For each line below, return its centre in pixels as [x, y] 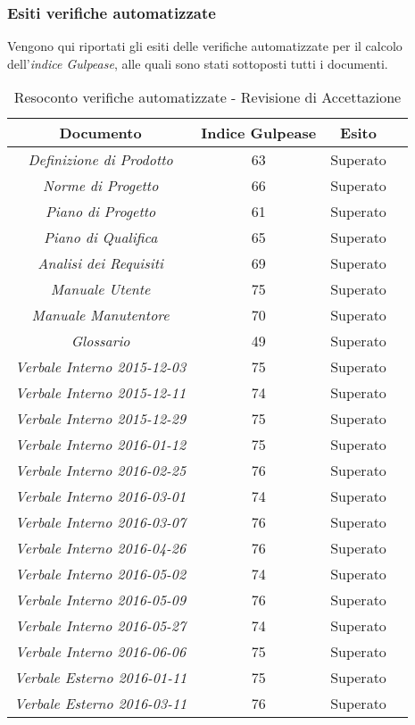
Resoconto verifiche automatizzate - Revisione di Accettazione [207, 97]
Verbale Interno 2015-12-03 [101, 367]
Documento [100, 133]
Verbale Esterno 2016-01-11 [101, 678]
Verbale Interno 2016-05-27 [101, 626]
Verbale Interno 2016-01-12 [101, 445]
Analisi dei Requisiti [100, 263]
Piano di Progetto [100, 212]
